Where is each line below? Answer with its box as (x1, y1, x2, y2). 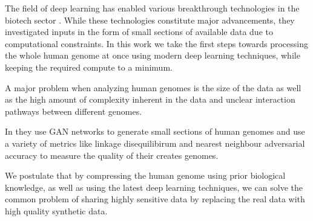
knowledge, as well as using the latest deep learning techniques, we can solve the (5, 181, 303, 193)
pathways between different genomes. (5, 104, 142, 117)
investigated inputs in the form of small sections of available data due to (5, 25, 273, 38)
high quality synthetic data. (5, 204, 108, 217)
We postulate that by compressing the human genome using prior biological (5, 169, 286, 182)
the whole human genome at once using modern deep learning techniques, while (5, 49, 300, 62)
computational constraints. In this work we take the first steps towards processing (5, 37, 308, 50)
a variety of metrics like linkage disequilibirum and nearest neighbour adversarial (5, 136, 305, 149)
